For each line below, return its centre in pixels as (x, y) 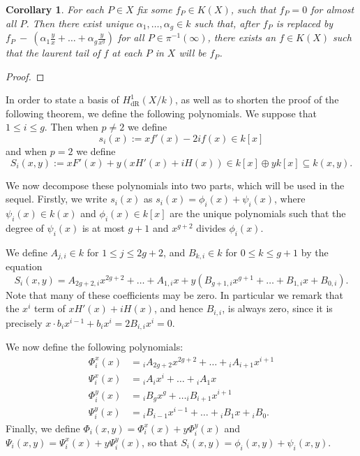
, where (290, 199)
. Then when (71, 127)
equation (24, 266)
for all (131, 37)
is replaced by (305, 23)
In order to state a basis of (62, 100)
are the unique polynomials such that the (258, 213)
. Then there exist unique (80, 23)
